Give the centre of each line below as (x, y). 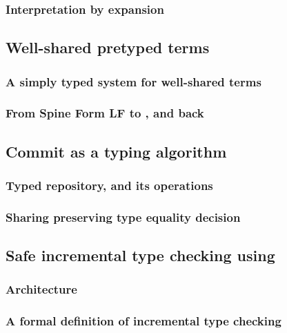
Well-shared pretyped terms (108, 47)
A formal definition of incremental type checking (143, 321)
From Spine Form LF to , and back (105, 113)
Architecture (41, 289)
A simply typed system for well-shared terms (133, 81)
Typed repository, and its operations (109, 185)
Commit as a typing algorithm (116, 151)
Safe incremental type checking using (140, 255)
